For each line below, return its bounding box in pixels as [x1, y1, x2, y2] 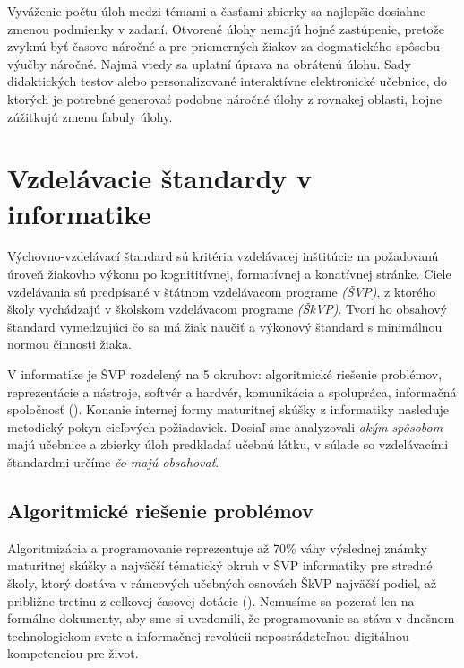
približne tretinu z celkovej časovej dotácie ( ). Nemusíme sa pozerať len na [7, 591, 415, 610]
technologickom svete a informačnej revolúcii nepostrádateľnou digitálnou [7, 626, 409, 645]
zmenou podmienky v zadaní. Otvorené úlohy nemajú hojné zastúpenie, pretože [7, 19, 444, 38]
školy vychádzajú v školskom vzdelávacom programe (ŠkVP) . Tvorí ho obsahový [7, 299, 447, 318]
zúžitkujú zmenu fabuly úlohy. [7, 107, 173, 126]
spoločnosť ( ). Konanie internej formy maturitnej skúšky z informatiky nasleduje [7, 400, 449, 419]
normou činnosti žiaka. [7, 334, 132, 353]
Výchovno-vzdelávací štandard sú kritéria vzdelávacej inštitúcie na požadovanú [7, 247, 439, 265]
